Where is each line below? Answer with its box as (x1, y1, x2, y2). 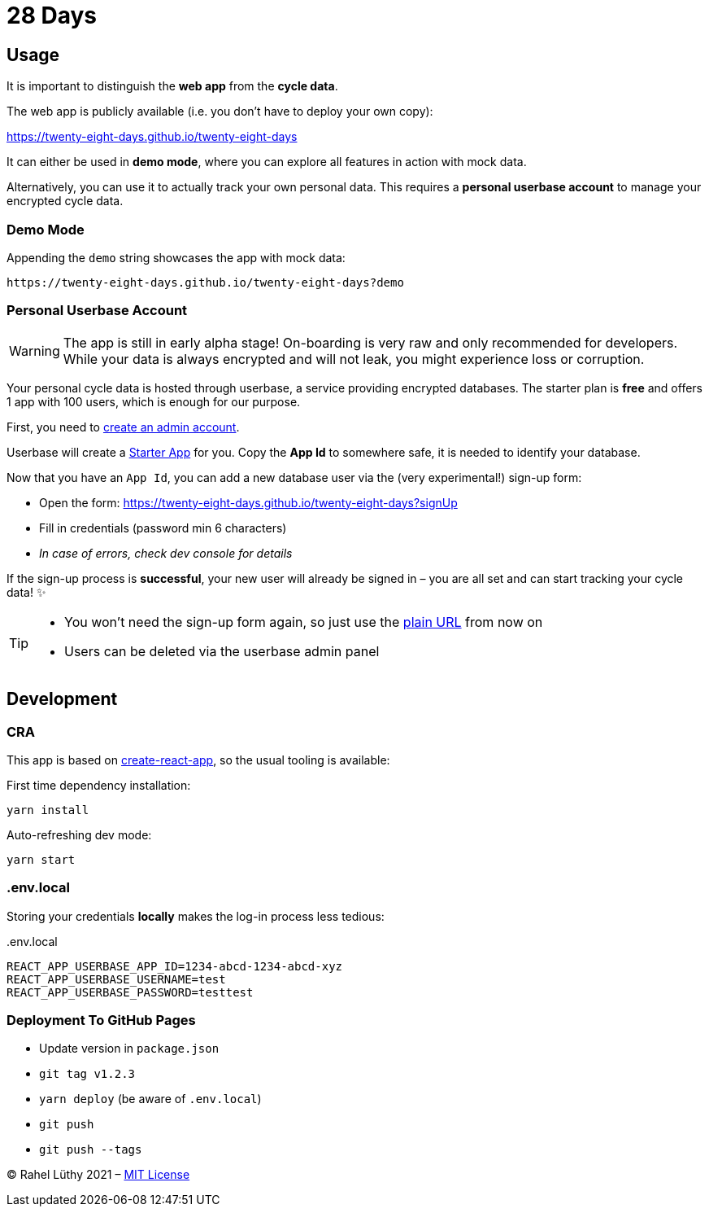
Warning (9, 342, 60, 359)
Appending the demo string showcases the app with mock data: (7, 250, 346, 265)
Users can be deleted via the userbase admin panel (64, 642, 380, 659)
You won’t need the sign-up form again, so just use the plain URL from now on (64, 613, 543, 630)
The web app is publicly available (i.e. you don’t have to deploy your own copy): (7, 104, 433, 119)
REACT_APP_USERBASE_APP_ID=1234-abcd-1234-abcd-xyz (7, 959, 343, 973)
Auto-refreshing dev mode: (7, 827, 152, 842)
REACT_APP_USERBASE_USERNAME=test (7, 972, 226, 986)
